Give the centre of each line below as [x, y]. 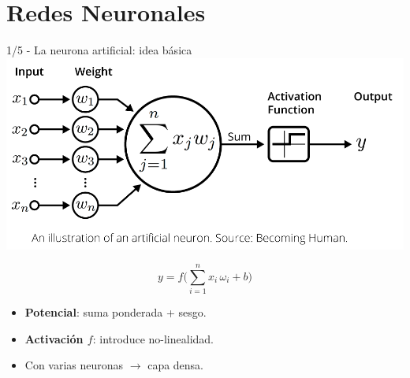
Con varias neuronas [74, 365]
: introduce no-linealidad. [153, 338]
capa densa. [176, 365]
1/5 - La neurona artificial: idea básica [99, 50]
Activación [54, 338]
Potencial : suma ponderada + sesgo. [116, 312]
